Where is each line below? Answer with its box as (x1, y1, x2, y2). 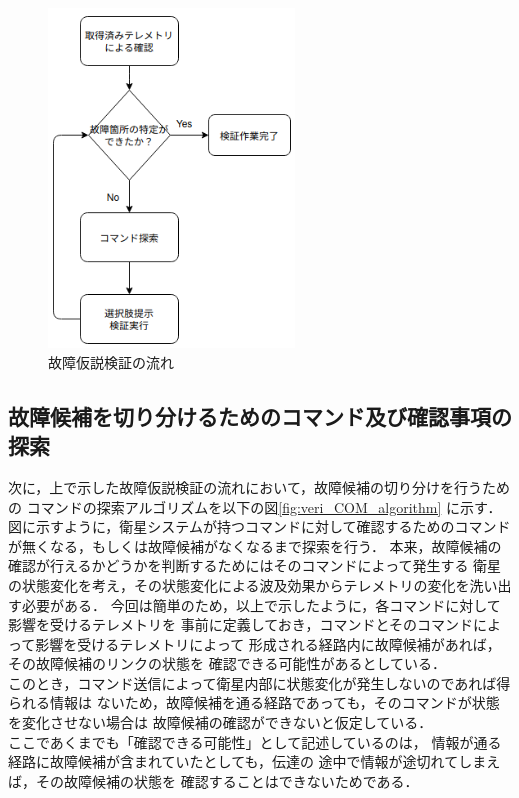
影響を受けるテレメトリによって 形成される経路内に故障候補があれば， (35, 633, 501, 654)
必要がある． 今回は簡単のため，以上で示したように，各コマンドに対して (21, 594, 501, 615)
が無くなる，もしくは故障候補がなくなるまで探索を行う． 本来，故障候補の (8, 535, 502, 556)
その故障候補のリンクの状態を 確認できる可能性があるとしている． (8, 653, 446, 674)
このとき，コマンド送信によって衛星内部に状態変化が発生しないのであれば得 (8, 672, 511, 693)
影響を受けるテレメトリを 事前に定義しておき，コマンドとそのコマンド (8, 614, 473, 635)
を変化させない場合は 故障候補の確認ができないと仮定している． (8, 712, 433, 733)
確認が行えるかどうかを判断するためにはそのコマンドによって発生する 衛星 (8, 555, 502, 576)
